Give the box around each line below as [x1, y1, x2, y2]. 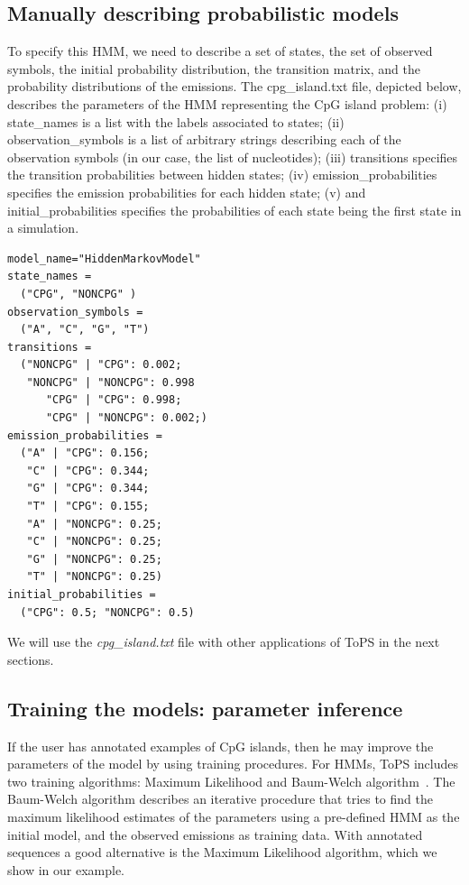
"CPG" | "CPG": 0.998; [45, 393, 182, 407]
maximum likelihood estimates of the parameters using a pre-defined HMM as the [7, 807, 460, 825]
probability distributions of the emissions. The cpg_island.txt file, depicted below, [7, 77, 462, 96]
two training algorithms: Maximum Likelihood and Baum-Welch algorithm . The [7, 771, 455, 790]
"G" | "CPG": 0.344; [26, 482, 150, 495]
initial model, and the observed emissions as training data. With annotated [7, 825, 423, 844]
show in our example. [7, 860, 125, 879]
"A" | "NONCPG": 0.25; [26, 517, 162, 530]
